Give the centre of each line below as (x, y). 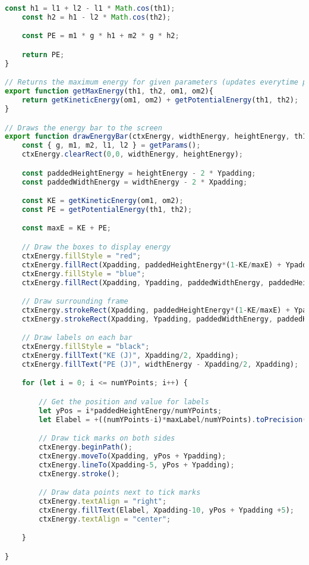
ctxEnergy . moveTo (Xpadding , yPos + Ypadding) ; (133, 456)
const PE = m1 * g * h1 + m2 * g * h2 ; (100, 36)
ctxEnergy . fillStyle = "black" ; (86, 347)
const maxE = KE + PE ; (67, 228)
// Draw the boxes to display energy (96, 247)
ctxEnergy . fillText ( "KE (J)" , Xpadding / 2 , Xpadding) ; (130, 356)
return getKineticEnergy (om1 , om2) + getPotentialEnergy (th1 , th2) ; (160, 100)
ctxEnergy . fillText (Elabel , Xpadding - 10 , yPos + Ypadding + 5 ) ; (166, 511)
